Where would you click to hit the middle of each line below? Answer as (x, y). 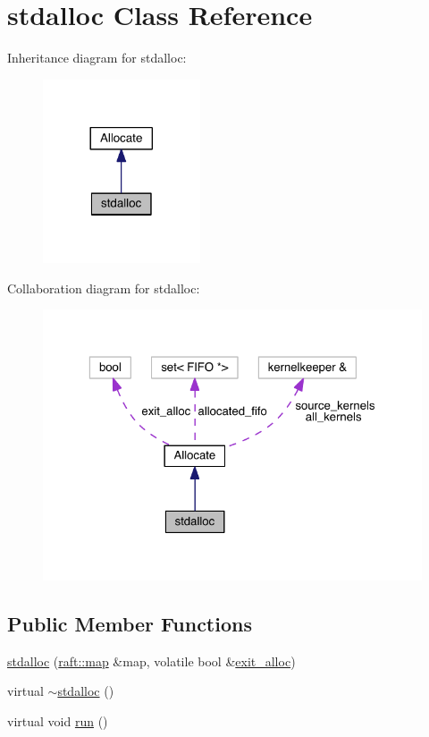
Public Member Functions (130, 623)
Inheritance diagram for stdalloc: (97, 58)
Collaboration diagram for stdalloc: (104, 288)
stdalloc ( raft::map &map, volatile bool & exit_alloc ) (151, 661)
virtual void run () (58, 720)
